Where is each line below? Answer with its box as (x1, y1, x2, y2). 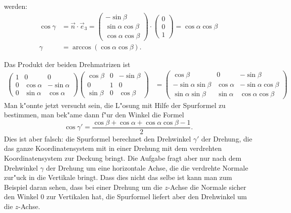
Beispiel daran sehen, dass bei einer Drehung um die (4, 181, 163, 192)
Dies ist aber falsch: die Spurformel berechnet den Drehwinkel (4, 133, 191, 143)
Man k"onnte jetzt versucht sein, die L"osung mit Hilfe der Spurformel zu (4, 100, 226, 110)
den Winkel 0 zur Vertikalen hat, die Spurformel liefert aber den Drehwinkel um (4, 191, 247, 202)
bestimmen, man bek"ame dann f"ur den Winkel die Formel (4, 109, 184, 120)
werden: (4, 1, 28, 11)
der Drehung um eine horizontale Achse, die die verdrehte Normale (46, 162, 249, 173)
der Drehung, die (201, 133, 252, 143)
